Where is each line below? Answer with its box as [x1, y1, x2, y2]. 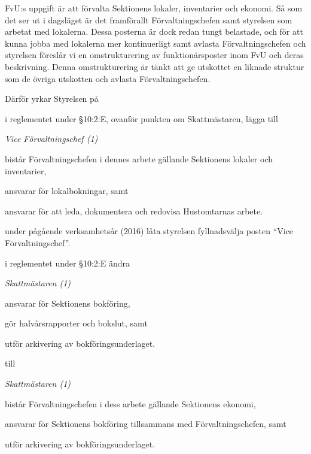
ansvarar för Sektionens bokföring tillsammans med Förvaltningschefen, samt [5, 417, 286, 430]
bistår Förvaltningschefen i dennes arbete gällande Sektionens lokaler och [5, 152, 273, 165]
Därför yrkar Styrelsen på [5, 92, 99, 105]
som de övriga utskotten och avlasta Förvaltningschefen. [5, 72, 211, 84]
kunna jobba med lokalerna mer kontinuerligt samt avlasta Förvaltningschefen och [5, 37, 306, 49]
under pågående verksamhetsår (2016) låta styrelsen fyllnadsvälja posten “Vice [5, 225, 294, 237]
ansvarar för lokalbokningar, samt [5, 184, 129, 197]
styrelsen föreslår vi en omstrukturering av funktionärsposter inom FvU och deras [5, 49, 304, 61]
